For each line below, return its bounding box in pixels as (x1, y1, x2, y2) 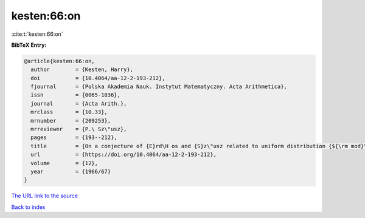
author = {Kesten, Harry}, (30, 66, 134, 73)
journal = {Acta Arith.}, (30, 100, 127, 107)
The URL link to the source (11, 192, 78, 200)
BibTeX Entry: (11, 41, 47, 49)
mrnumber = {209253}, (30, 117, 111, 124)
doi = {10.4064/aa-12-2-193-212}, (30, 75, 165, 81)
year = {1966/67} (30, 168, 111, 175)
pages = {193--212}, (30, 134, 118, 141)
